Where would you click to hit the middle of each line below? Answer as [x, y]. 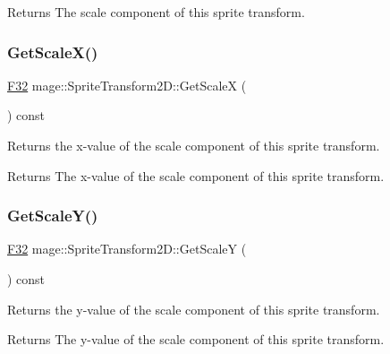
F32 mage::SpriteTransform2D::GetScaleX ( [127, 85]
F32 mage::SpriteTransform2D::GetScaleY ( [127, 249]
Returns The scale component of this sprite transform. [156, 12]
